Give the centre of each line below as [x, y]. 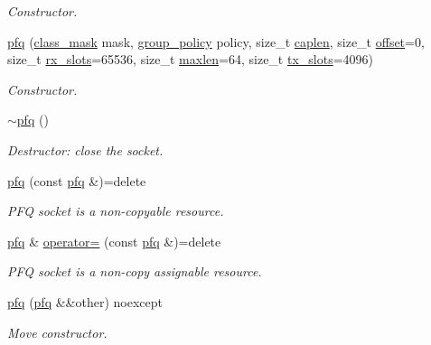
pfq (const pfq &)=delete [77, 180]
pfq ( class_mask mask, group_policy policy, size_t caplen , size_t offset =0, [216, 41]
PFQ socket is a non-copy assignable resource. [135, 271]
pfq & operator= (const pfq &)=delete [114, 241]
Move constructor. [57, 332]
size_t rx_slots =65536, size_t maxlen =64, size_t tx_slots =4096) [191, 59]
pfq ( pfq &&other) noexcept [85, 301]
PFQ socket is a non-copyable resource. [116, 211]
